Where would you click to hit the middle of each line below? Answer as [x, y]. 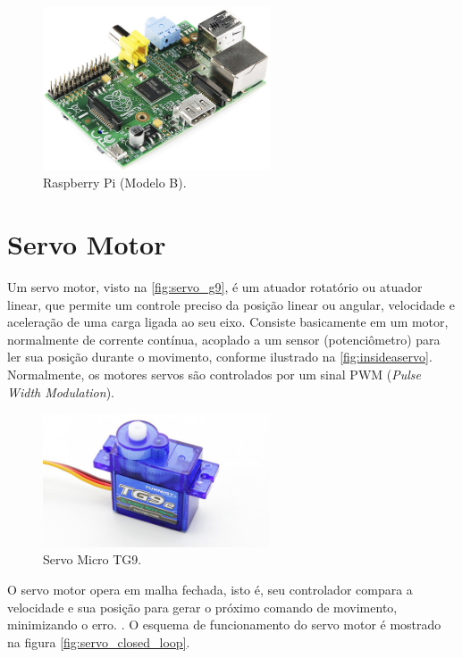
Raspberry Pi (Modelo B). [115, 183]
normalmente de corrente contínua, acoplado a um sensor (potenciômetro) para [224, 339]
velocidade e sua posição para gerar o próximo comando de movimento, [202, 607]
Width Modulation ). [61, 391]
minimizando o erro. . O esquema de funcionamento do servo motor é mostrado [224, 625]
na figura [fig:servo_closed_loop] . [99, 641]
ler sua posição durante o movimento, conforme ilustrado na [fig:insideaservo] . [220, 357]
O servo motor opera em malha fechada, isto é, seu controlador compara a [210, 590]
